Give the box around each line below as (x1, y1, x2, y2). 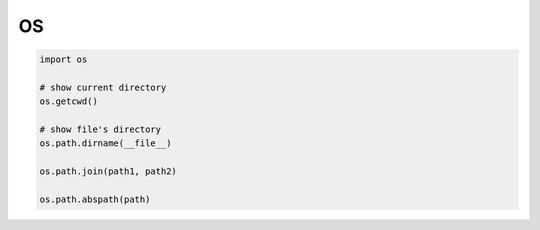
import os (39, 54, 88, 65)
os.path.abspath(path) (39, 194, 151, 205)
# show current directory (39, 81, 167, 93)
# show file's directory (39, 124, 162, 135)
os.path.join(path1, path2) (39, 166, 177, 177)
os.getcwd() (39, 96, 99, 107)
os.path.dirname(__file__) (39, 138, 172, 149)
